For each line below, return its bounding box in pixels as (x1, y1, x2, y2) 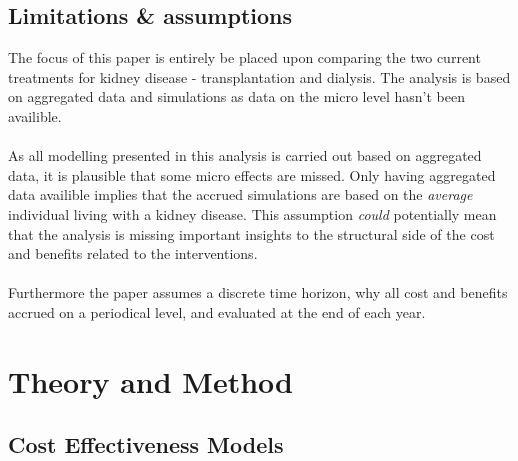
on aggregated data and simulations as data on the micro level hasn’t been (8, 86, 465, 107)
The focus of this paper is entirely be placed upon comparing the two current (8, 47, 481, 68)
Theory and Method (8, 360, 293, 401)
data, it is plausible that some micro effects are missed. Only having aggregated (8, 164, 496, 185)
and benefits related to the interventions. (8, 243, 258, 264)
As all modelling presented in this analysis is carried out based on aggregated (8, 145, 482, 166)
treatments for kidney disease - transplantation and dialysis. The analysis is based (8, 66, 511, 87)
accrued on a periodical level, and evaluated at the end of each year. (8, 301, 426, 322)
